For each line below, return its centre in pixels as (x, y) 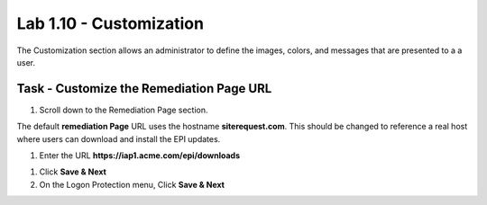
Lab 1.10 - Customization (110, 23)
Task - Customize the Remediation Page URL (144, 89)
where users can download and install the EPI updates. (119, 138)
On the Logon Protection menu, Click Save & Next (132, 184)
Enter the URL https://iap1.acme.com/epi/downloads (140, 156)
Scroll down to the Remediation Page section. (124, 110)
